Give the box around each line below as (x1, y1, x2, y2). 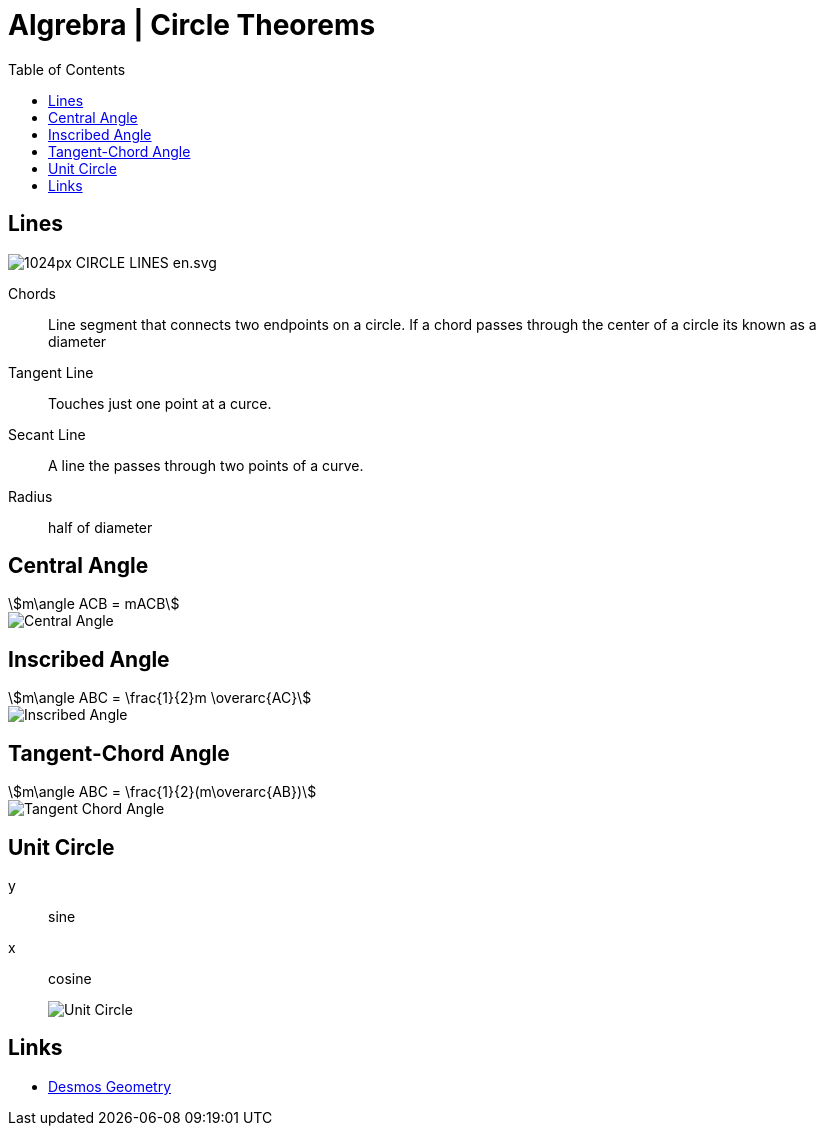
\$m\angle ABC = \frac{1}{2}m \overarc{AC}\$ (8, 689, 312, 707)
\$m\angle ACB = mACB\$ (8, 595, 180, 613)
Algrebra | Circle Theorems (8, 8, 376, 42)
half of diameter (48, 518, 153, 536)
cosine (48, 969, 92, 987)
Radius (8, 487, 53, 505)
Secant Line (8, 425, 86, 443)
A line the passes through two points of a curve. (48, 456, 364, 474)
